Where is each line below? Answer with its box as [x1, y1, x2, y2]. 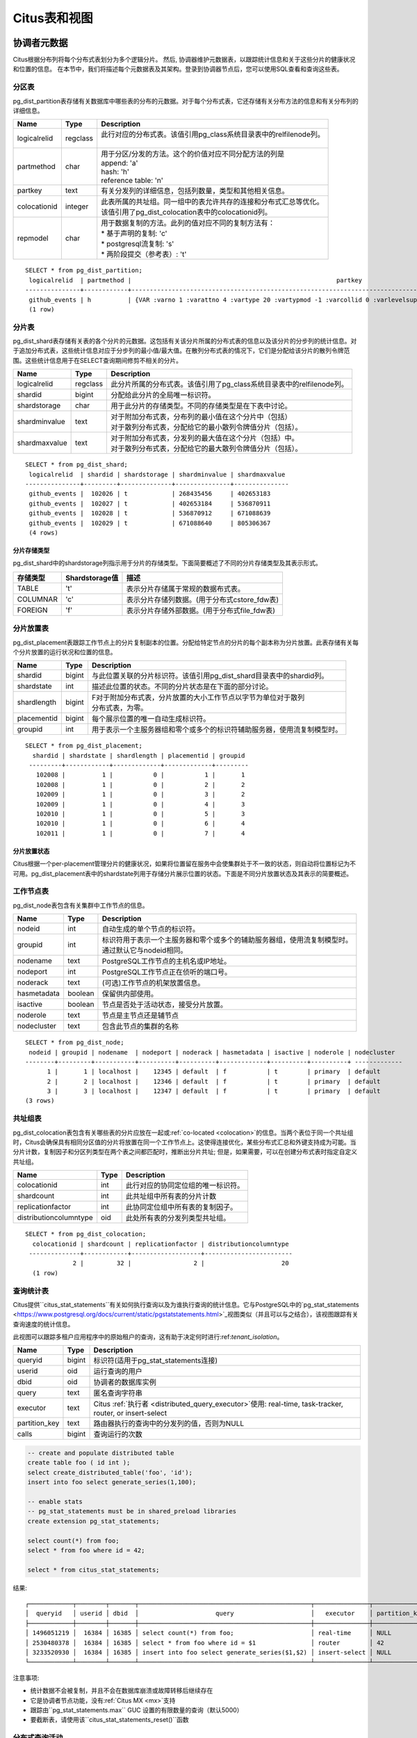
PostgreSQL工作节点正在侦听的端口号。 [101, 967, 232, 977]
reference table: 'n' [101, 176, 163, 186]
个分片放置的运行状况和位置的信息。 [13, 647, 117, 656]
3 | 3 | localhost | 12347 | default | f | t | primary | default [47, 1087, 381, 1095]
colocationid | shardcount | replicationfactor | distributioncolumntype [32, 1240, 289, 1248]
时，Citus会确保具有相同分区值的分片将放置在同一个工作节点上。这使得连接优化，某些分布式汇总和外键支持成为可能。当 [13, 1138, 357, 1146]
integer [65, 202, 89, 211]
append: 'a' [101, 159, 138, 168]
